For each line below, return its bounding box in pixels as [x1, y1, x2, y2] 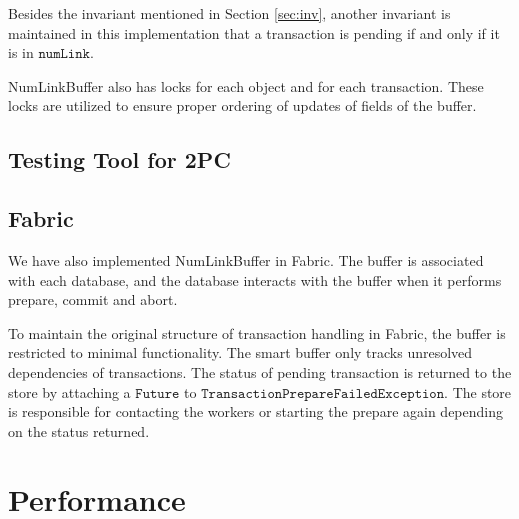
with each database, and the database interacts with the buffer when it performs [8, 269, 502, 290]
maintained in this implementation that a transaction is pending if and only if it [8, 22, 500, 43]
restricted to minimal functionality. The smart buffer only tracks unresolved [8, 342, 473, 363]
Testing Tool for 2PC [8, 144, 231, 175]
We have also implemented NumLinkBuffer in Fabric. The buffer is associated [8, 249, 484, 270]
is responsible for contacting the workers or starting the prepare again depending [8, 401, 503, 422]
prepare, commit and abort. [8, 289, 178, 310]
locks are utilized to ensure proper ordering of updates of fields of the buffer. [8, 95, 477, 116]
